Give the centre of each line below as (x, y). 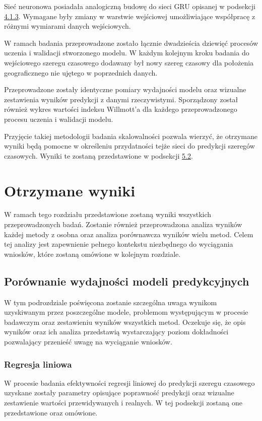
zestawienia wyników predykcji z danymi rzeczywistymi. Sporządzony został (121, 99)
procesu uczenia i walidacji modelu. (59, 119)
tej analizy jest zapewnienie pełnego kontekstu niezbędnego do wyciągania (119, 244)
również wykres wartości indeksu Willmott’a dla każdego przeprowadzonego (121, 109)
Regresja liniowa (38, 364)
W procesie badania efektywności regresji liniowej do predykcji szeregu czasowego (129, 382)
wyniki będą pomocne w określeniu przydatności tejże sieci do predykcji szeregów (129, 146)
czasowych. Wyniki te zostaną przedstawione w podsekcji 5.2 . (99, 155)
